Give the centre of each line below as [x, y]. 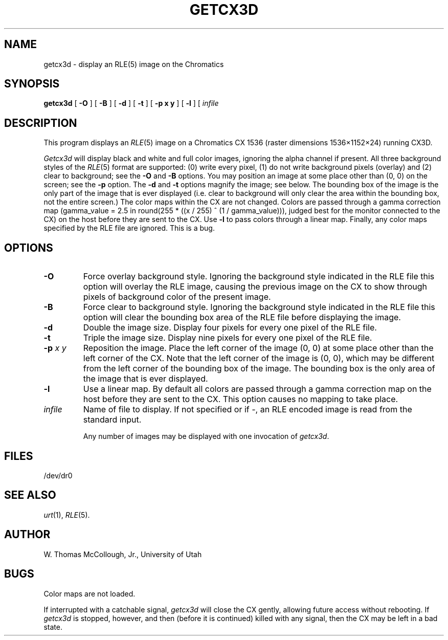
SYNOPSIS [32, 84]
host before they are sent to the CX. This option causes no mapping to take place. [241, 399]
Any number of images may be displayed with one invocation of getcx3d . [206, 436]
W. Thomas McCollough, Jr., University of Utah [123, 554]
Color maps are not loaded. [89, 593]
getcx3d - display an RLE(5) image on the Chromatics [134, 64]
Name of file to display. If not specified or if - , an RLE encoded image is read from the [248, 410]
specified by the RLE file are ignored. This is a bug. [129, 228]
